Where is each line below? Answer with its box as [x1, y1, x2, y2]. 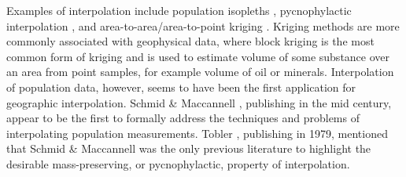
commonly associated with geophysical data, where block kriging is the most [6, 33, 375, 49]
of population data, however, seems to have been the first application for [6, 78, 356, 95]
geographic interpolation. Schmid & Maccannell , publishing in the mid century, [6, 94, 392, 110]
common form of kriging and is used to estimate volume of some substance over [6, 48, 390, 64]
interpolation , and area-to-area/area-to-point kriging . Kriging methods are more [6, 17, 400, 34]
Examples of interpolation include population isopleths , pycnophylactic [6, 2, 352, 18]
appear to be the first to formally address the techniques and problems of [6, 110, 360, 126]
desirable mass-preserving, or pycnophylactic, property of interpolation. [6, 155, 350, 172]
